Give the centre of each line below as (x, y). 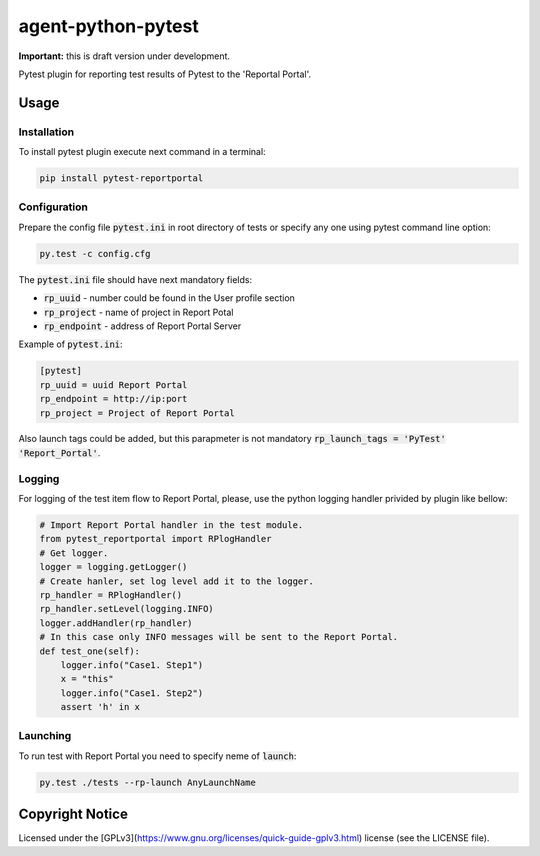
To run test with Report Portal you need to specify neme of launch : (157, 756)
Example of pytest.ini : (71, 344)
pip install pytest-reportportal (121, 178)
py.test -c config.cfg (95, 253)
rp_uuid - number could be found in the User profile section (169, 298)
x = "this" (87, 679)
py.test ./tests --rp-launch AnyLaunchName (148, 782)
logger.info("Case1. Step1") (132, 664)
